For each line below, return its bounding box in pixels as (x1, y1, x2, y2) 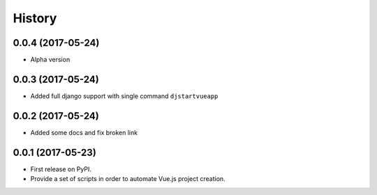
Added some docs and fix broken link (30, 128, 138, 136)
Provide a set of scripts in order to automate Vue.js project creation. (30, 175, 226, 183)
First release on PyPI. (30, 164, 92, 173)
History (13, 10, 57, 26)
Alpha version (30, 56, 71, 64)
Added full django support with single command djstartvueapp (30, 91, 219, 100)
